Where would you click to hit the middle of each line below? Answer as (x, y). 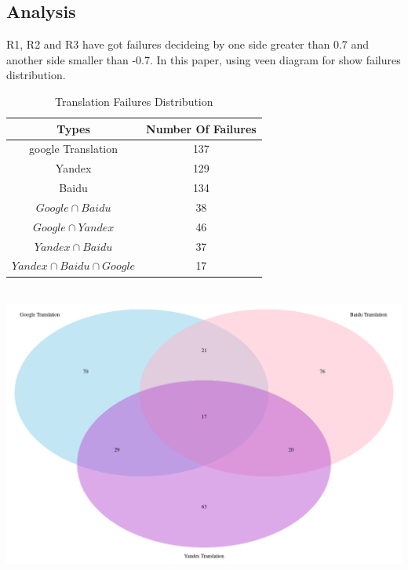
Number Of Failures (201, 128)
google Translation (74, 149)
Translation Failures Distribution (134, 101)
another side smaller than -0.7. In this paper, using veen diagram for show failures (204, 59)
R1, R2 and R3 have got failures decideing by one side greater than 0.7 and (188, 44)
